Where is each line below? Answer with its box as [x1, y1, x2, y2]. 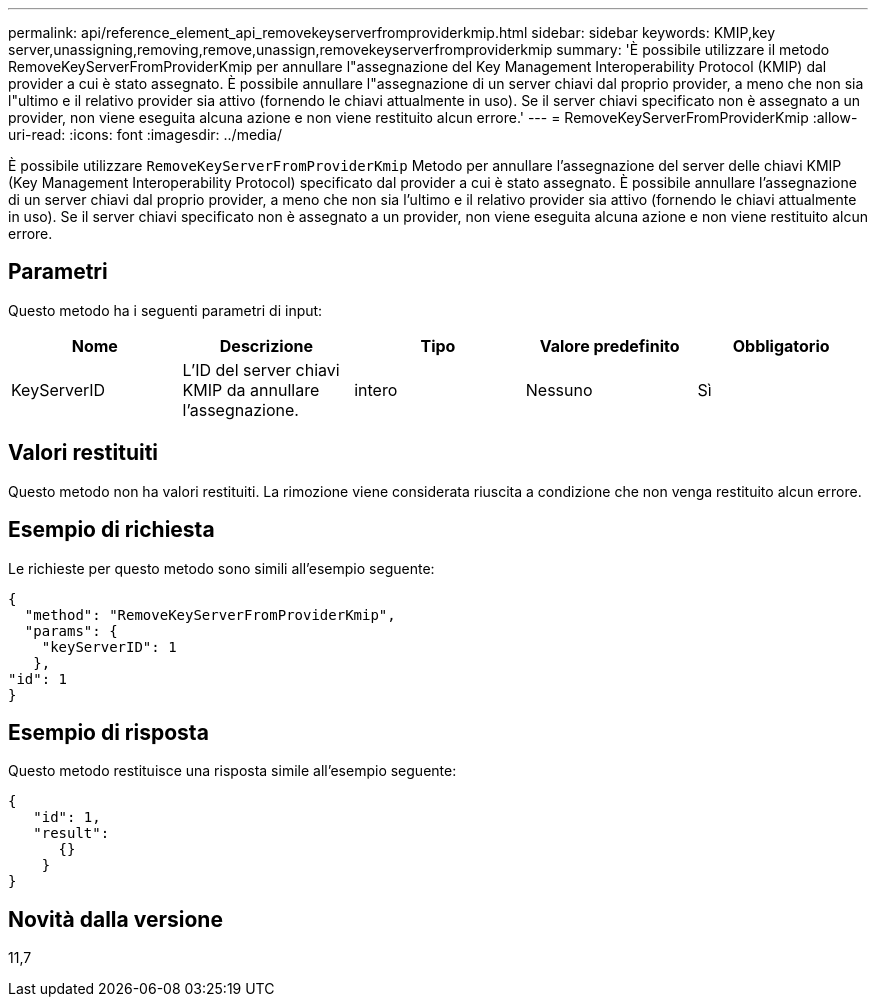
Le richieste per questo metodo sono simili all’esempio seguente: [8, 559, 435, 577]
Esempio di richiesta [8, 517, 215, 543]
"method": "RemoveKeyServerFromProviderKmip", [24, 606, 396, 623]
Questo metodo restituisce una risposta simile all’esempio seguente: [8, 762, 457, 780]
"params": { [24, 622, 118, 639]
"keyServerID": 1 [41, 638, 177, 655]
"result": [33, 825, 110, 842]
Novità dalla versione [8, 906, 223, 932]
